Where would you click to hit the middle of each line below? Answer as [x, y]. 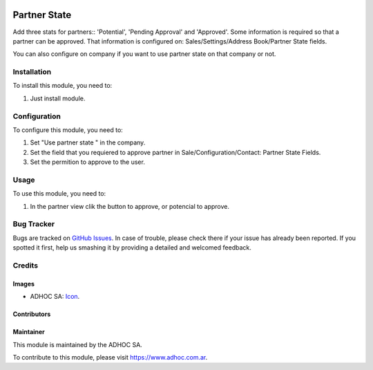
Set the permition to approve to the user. [87, 162]
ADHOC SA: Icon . [55, 297]
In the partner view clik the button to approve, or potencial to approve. [130, 206]
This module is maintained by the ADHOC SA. [78, 344]
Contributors [32, 314]
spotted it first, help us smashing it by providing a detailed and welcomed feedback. [132, 248]
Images [23, 284]
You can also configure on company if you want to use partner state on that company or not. [144, 54]
